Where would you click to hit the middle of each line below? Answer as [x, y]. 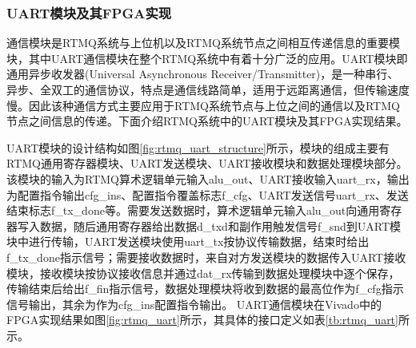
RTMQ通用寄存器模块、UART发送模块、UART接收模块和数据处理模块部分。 [207, 163]
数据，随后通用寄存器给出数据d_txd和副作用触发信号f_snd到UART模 [220, 225]
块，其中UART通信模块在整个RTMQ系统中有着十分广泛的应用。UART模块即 [207, 58]
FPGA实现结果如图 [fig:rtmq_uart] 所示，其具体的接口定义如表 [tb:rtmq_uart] [202, 320]
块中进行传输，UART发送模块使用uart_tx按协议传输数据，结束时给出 [188, 241]
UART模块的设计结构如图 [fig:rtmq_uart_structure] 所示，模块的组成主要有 [198, 147]
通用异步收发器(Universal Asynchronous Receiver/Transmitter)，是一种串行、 [203, 74]
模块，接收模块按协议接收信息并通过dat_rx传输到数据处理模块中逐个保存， [203, 273]
